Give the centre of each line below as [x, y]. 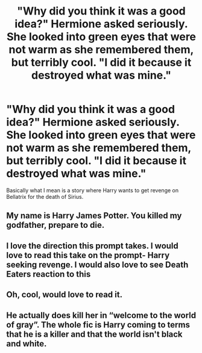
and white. [27, 344]
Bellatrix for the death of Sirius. [45, 196]
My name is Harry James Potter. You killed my [94, 216]
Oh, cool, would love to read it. [64, 295]
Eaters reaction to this [49, 274]
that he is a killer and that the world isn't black [94, 334]
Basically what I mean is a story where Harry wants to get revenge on [93, 190]
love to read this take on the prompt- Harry [88, 255]
